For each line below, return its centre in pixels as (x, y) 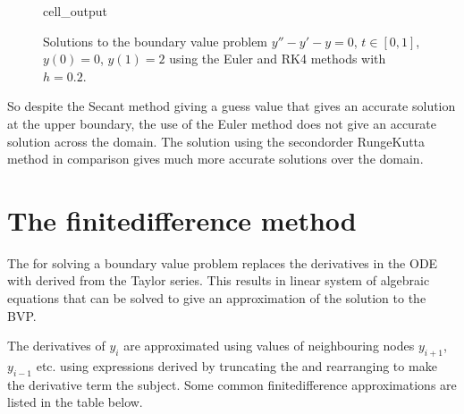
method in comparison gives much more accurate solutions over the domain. (215, 159)
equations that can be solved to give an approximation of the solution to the (217, 298)
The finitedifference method (182, 220)
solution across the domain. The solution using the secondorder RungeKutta (216, 141)
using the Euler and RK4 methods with (278, 59)
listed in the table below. (75, 402)
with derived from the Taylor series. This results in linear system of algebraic (219, 280)
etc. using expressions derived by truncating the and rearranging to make (236, 366)
